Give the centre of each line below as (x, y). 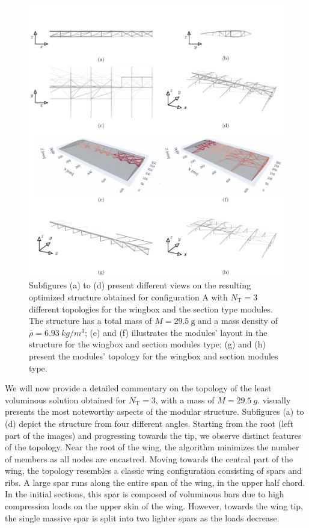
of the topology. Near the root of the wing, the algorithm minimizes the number (152, 447)
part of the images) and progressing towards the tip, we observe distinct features (153, 435)
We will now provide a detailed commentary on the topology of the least (138, 388)
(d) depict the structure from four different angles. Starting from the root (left (149, 423)
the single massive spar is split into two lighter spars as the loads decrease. (142, 517)
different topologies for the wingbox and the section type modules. (151, 309)
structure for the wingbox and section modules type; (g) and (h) (147, 344)
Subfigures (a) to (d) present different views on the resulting (140, 285)
